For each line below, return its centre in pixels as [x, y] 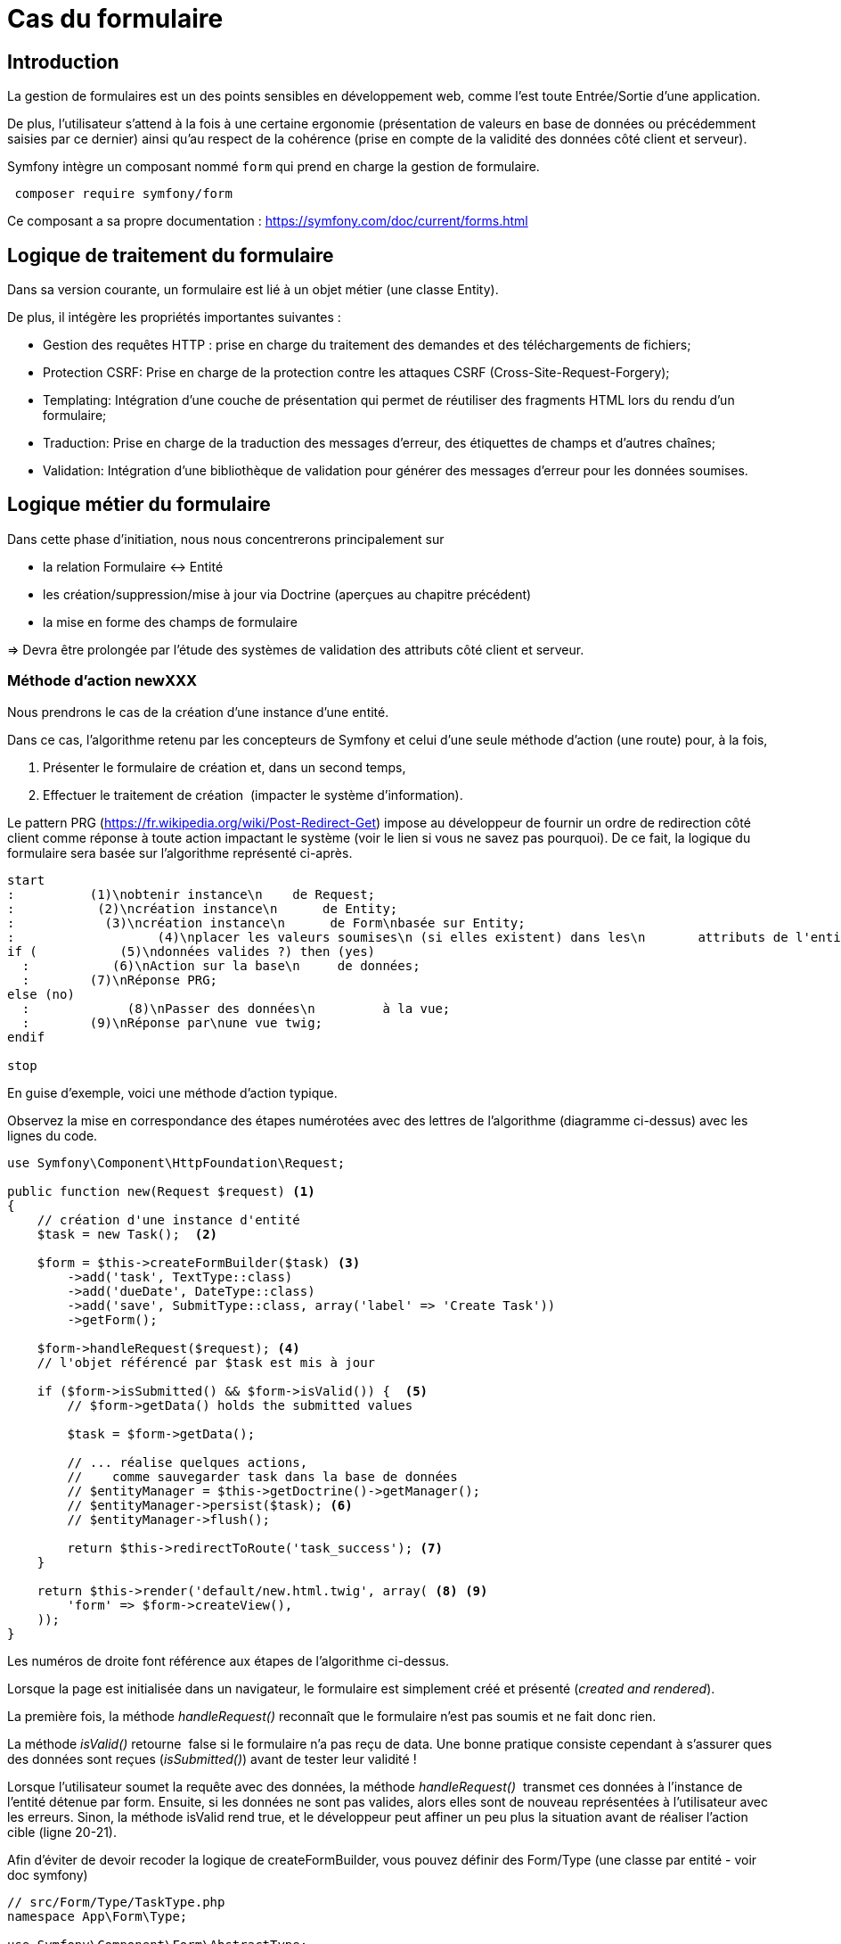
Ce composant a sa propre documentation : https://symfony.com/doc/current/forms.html [268, 221]
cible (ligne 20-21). [62, 1832]
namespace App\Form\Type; [98, 1916]
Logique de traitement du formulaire [171, 255]
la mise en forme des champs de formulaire [170, 622]
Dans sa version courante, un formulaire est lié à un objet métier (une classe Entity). [253, 290]
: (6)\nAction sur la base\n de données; [221, 965]
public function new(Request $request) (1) [161, 1191]
